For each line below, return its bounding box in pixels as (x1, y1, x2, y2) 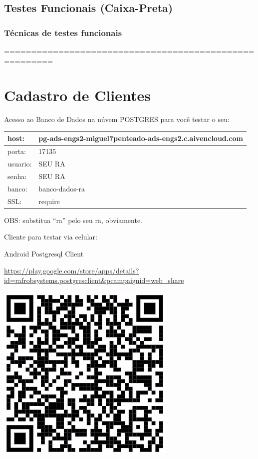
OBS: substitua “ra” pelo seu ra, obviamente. (4, 214, 143, 225)
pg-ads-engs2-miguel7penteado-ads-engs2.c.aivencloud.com (38, 133, 243, 143)
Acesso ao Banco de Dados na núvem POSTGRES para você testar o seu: (4, 114, 230, 124)
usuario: (7, 158, 32, 169)
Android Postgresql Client (4, 248, 84, 258)
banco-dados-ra (38, 183, 85, 193)
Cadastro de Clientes (4, 85, 151, 105)
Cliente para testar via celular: (4, 231, 97, 242)
